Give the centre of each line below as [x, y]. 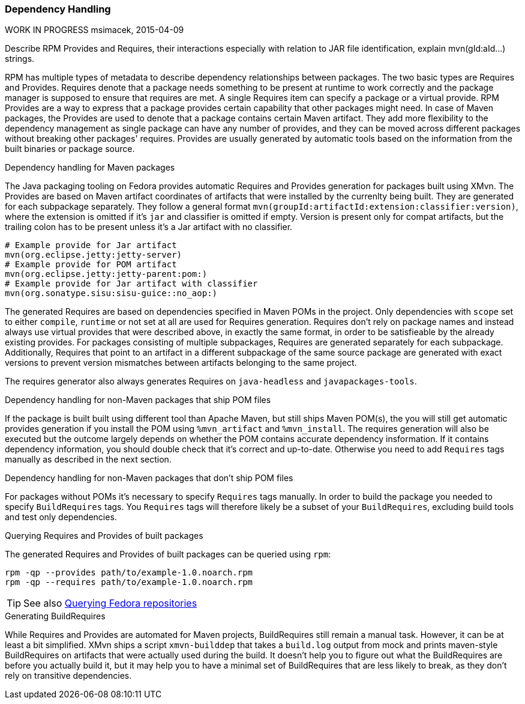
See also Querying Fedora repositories [110, 603]
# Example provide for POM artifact [91, 265]
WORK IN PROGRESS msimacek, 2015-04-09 [94, 30]
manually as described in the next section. [88, 460]
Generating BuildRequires [55, 616]
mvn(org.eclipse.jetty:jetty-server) [94, 255]
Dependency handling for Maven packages [90, 168]
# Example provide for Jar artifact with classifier [131, 284]
